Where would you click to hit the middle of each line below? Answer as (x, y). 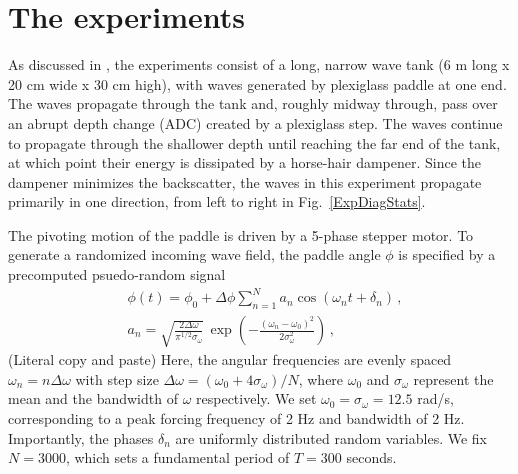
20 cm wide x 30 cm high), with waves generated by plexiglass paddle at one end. (257, 83)
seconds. (371, 457)
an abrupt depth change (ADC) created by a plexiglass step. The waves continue (255, 122)
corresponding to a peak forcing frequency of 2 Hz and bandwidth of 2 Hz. (236, 418)
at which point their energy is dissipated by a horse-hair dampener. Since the (245, 162)
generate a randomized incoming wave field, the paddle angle (194, 254)
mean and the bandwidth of (93, 398)
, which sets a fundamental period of (177, 457)
